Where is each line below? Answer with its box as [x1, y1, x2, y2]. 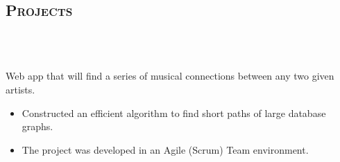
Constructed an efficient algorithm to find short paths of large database [22, 105, 326, 120]
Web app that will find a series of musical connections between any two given [6, 69, 334, 83]
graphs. [22, 119, 53, 134]
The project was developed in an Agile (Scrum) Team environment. [22, 142, 309, 156]
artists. [6, 82, 35, 96]
